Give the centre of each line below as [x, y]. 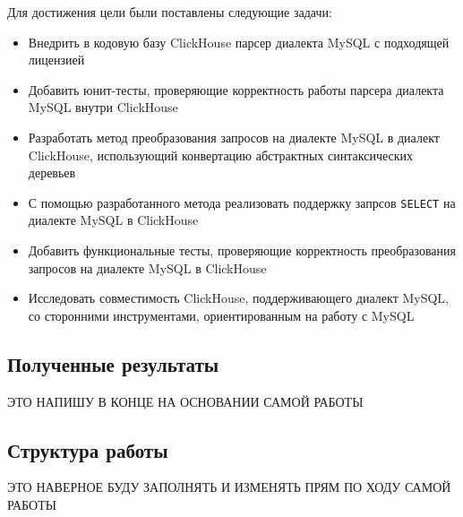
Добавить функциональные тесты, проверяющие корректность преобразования [242, 250]
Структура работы [88, 449]
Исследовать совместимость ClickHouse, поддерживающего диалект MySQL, [238, 298]
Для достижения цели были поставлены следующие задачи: [170, 12]
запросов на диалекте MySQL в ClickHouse [147, 267]
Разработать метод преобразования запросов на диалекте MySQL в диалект [234, 137]
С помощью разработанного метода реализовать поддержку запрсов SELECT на [242, 202]
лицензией [56, 60]
